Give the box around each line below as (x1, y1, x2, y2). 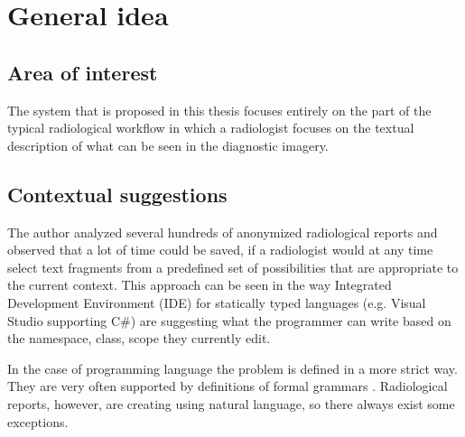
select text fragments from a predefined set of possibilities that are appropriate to (7, 257, 459, 276)
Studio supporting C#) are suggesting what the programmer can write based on (7, 311, 451, 330)
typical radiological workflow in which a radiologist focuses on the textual (7, 118, 414, 137)
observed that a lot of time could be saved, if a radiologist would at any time (7, 240, 433, 259)
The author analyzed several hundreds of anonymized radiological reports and (7, 222, 438, 241)
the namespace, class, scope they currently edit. (7, 329, 271, 348)
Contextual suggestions (7, 180, 228, 208)
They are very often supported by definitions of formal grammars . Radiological (7, 377, 448, 395)
